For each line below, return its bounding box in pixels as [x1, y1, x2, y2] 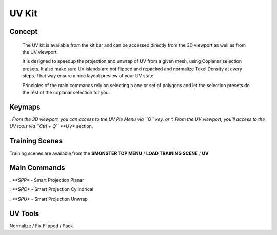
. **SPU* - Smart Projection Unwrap [9, 196, 88, 202]
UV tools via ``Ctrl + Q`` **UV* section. [9, 123, 93, 130]
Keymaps [9, 102, 41, 111]
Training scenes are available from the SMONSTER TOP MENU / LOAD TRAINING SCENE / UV [9, 150, 209, 156]
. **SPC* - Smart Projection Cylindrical [9, 186, 94, 193]
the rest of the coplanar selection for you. [22, 89, 110, 95]
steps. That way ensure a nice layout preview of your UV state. [22, 73, 155, 79]
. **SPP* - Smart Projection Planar [9, 177, 84, 183]
